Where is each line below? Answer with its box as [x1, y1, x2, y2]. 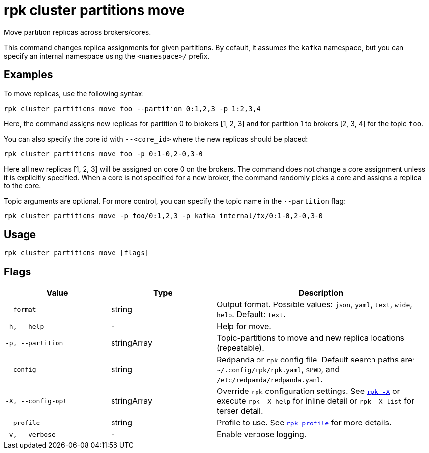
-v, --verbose [5, 430, 56, 438]
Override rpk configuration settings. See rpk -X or [217, 386, 400, 396]
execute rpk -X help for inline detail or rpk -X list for [217, 396, 415, 406]
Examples [4, 68, 53, 81]
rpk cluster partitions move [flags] [4, 249, 149, 257]
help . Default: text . [217, 309, 286, 320]
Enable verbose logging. [217, 429, 307, 440]
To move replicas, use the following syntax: [4, 89, 144, 98]
